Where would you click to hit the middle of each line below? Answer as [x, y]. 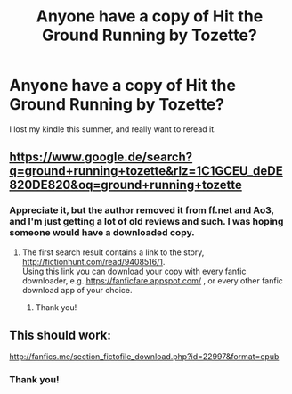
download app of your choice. [77, 290]
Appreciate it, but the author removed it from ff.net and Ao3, [142, 210]
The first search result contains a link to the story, [113, 252]
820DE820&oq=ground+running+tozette [126, 185]
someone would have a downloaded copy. [102, 233]
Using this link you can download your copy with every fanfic [134, 271]
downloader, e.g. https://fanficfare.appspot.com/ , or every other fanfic [152, 280]
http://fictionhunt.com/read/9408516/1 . [93, 261]
